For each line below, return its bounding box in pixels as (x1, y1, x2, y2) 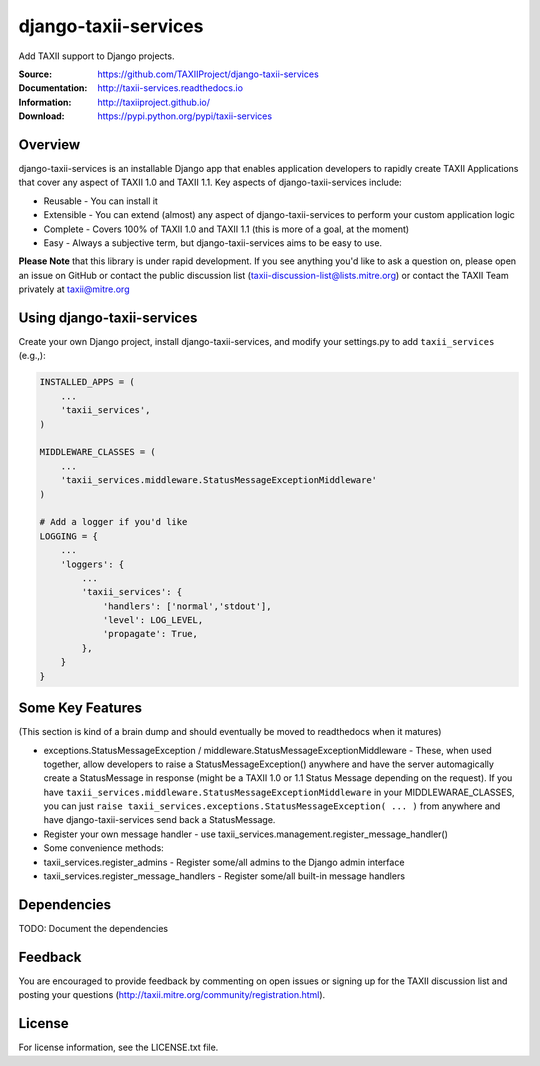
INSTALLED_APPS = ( (39, 376, 135, 388)
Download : (18, 110, 65, 122)
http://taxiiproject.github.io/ (97, 96, 210, 108)
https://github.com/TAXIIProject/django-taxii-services (97, 68, 319, 80)
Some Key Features (18, 700, 142, 717)
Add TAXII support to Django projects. (18, 50, 175, 62)
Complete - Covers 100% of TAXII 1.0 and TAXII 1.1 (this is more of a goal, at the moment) (43, 223, 410, 235)
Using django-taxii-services (18, 309, 198, 326)
